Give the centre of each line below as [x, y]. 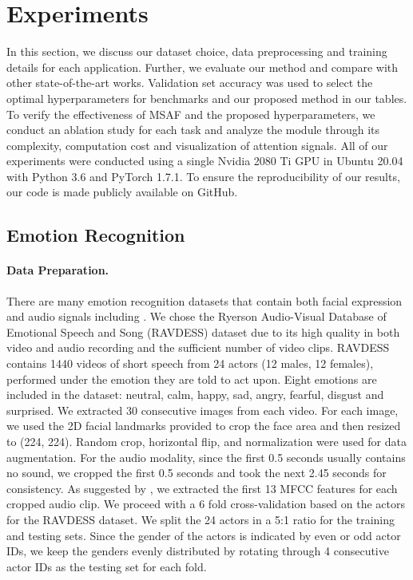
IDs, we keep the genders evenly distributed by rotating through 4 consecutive [198, 551]
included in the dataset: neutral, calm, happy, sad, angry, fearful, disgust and [195, 395]
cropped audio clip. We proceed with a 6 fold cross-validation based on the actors [206, 504]
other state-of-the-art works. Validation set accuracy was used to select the [190, 83]
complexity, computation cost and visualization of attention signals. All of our [197, 145]
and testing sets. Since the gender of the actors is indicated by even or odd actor [204, 535]
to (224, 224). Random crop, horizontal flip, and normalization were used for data [207, 441]
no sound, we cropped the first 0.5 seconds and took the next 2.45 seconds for [197, 473]
